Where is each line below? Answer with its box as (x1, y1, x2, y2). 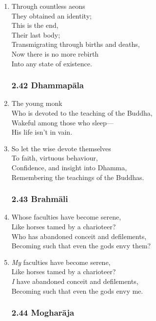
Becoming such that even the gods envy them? (11, 241, 151, 251)
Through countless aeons (11, 1, 85, 11)
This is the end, (11, 20, 58, 30)
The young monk (11, 98, 62, 108)
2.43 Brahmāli (11, 193, 68, 205)
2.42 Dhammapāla (11, 79, 84, 91)
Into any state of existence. (11, 58, 92, 68)
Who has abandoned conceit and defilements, (11, 231, 147, 241)
